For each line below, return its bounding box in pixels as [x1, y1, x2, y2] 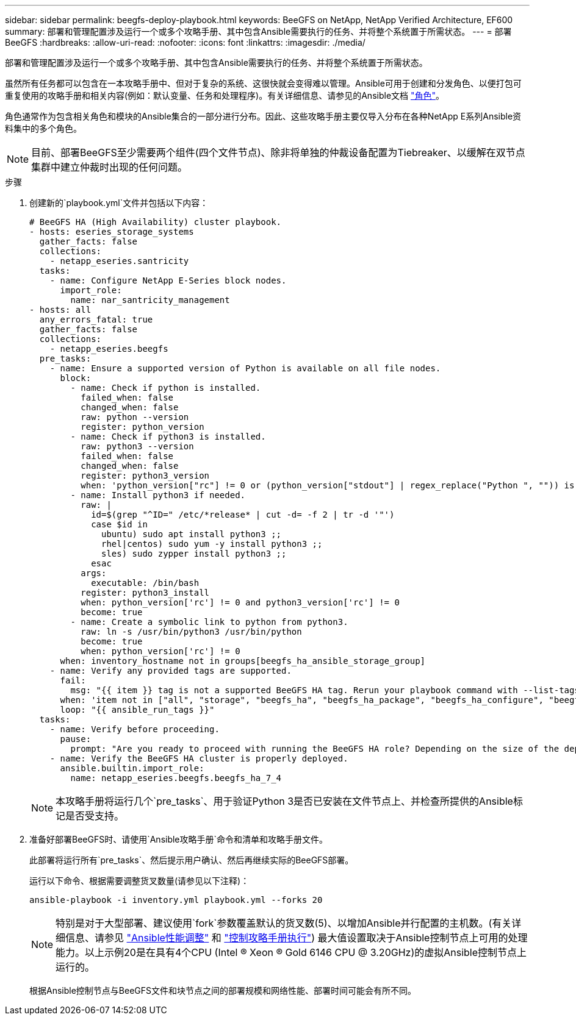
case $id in [91, 519, 148, 529]
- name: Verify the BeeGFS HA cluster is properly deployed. [49, 754, 348, 763]
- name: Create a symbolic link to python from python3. [70, 617, 348, 627]
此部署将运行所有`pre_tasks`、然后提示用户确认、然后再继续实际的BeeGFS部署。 [29, 855, 354, 865]
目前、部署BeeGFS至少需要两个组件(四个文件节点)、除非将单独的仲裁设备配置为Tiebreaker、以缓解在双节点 [31, 146, 525, 159]
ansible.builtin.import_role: [60, 763, 204, 773]
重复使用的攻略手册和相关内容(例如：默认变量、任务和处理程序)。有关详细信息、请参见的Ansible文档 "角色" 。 [5, 90, 445, 101]
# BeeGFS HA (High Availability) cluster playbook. [29, 217, 282, 227]
